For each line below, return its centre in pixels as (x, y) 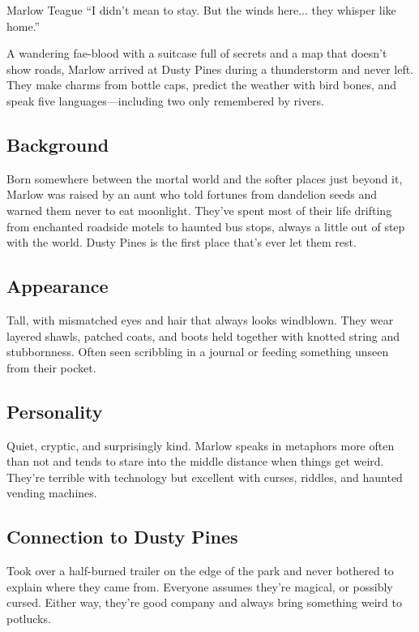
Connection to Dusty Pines (122, 537)
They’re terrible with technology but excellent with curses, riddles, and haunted (205, 477)
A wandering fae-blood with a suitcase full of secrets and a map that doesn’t (197, 53)
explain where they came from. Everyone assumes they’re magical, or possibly (200, 586)
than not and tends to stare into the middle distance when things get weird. (195, 461)
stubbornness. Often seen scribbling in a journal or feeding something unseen (198, 352)
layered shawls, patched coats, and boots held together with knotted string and (203, 335)
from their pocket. (51, 367)
